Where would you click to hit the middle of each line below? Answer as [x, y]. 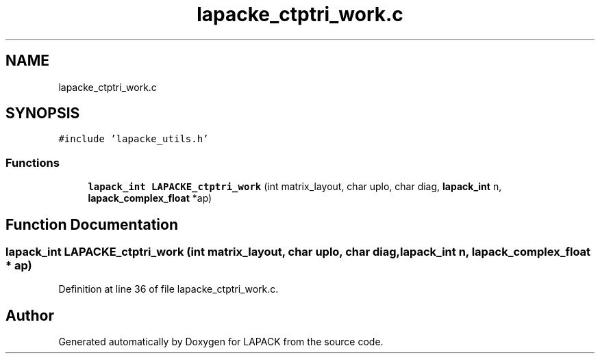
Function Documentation [92, 224]
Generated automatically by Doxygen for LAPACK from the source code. [221, 342]
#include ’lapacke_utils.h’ [134, 139]
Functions [33, 162]
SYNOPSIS [43, 114]
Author [30, 315]
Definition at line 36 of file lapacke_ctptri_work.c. [168, 289]
